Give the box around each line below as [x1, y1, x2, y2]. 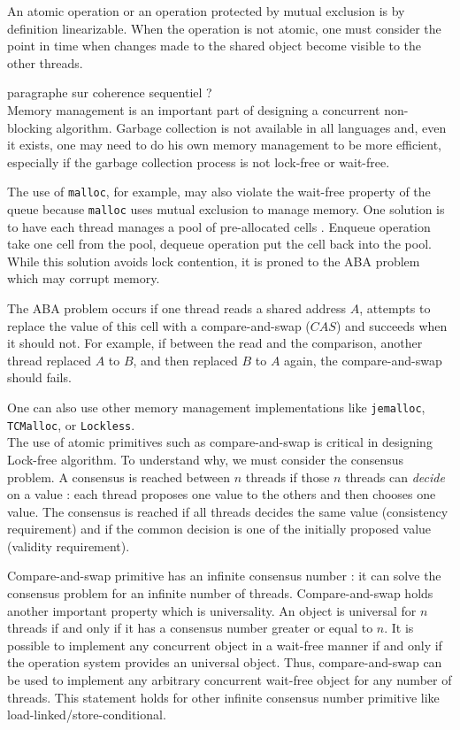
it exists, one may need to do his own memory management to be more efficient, [7, 135, 441, 154]
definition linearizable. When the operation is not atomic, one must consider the [7, 19, 441, 37]
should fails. [7, 368, 72, 387]
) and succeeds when [335, 316, 448, 334]
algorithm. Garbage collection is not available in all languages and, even [56, 118, 447, 136]
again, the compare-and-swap [284, 350, 442, 369]
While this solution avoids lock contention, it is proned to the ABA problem [7, 251, 420, 270]
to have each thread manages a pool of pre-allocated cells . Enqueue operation [7, 217, 431, 235]
